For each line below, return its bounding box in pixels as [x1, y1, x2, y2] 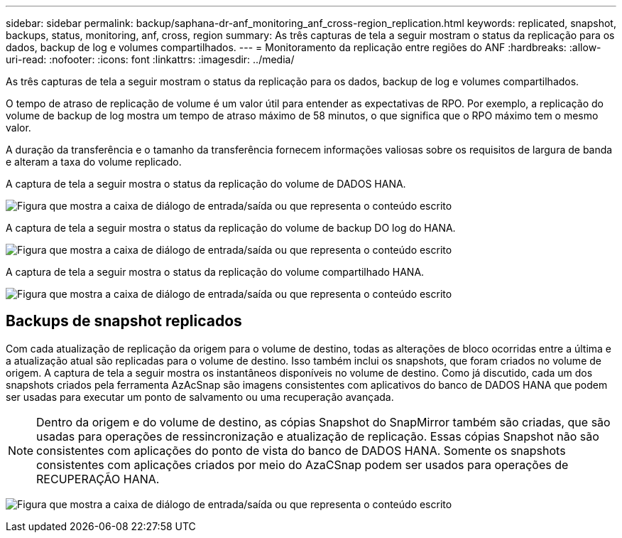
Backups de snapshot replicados [6, 312, 242, 330]
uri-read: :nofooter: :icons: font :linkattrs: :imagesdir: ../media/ [6, 53, 295, 65]
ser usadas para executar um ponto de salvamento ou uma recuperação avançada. [6, 390, 394, 403]
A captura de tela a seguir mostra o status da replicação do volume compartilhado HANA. [6, 266, 425, 278]
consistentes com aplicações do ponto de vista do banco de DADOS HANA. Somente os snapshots [36, 443, 566, 458]
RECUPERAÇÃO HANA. [36, 471, 160, 486]
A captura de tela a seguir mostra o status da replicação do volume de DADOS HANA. [6, 178, 406, 190]
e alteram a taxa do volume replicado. [6, 156, 182, 168]
